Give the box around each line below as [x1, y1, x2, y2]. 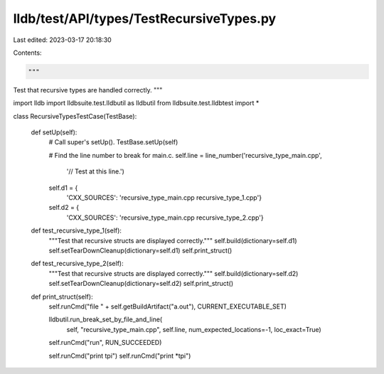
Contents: [13, 48, 42, 57]
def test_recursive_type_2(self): [31, 260, 124, 268]
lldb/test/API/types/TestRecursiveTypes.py [13, 11, 277, 26]
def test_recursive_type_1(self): [31, 226, 122, 235]
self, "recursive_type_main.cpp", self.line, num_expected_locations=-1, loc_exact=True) [66, 325, 321, 333]
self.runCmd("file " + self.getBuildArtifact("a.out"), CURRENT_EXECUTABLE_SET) [48, 302, 287, 311]
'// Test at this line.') [66, 167, 124, 176]
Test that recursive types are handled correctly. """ [13, 85, 163, 94]
